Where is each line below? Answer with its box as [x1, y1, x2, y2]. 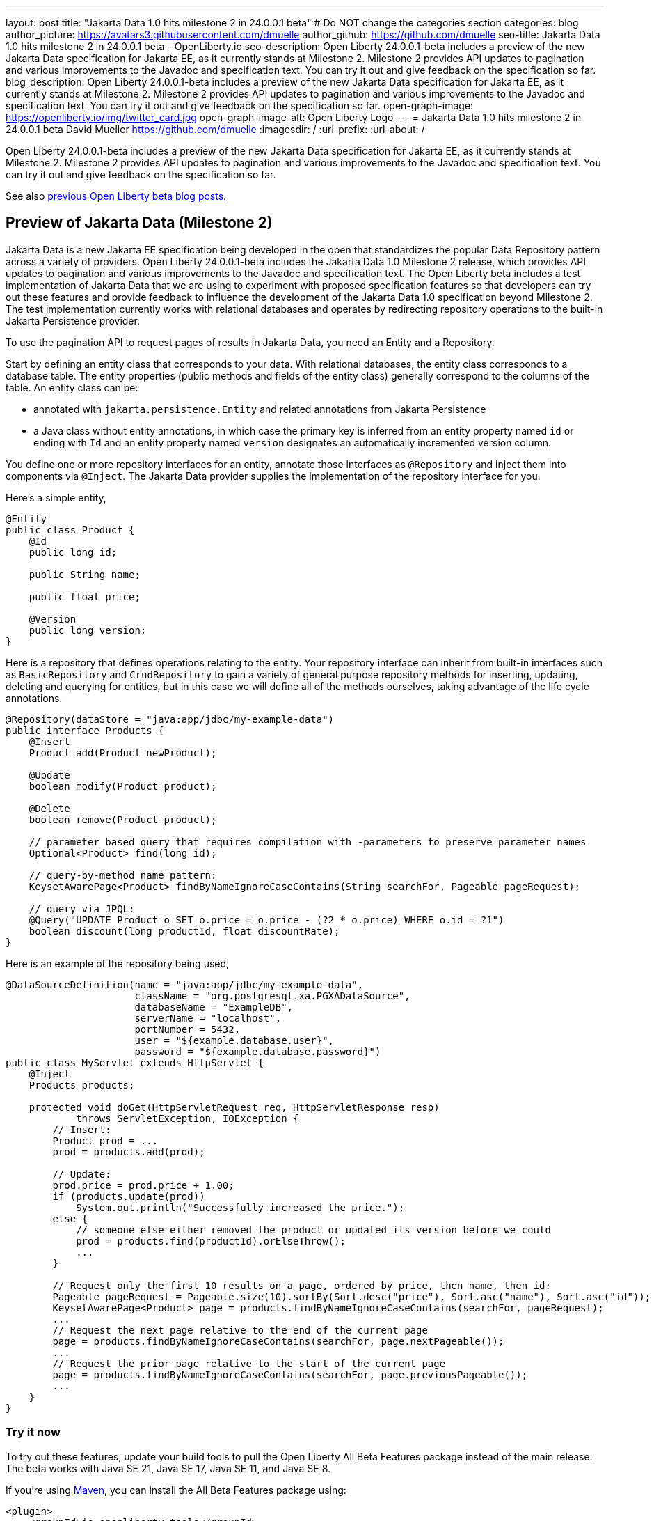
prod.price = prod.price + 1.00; [52, 1179, 234, 1191]
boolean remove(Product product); [29, 813, 217, 825]
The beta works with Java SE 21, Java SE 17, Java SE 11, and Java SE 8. [6, 1462, 331, 1474]
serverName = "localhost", [134, 1012, 282, 1024]
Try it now [6, 1425, 61, 1440]
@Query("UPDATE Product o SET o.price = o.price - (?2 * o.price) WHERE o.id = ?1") [29, 914, 504, 926]
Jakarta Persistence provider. [6, 314, 140, 327]
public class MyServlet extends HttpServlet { [6, 1056, 264, 1068]
